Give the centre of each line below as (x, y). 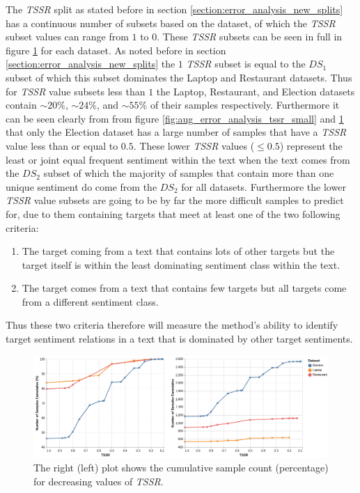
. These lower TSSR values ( (194, 145)
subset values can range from (67, 37)
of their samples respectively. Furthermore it (245, 105)
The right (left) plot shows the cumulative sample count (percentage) (181, 468)
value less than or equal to (62, 145)
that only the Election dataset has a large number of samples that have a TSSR (176, 132)
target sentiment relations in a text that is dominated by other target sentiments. (179, 339)
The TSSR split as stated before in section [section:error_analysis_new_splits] (174, 9)
